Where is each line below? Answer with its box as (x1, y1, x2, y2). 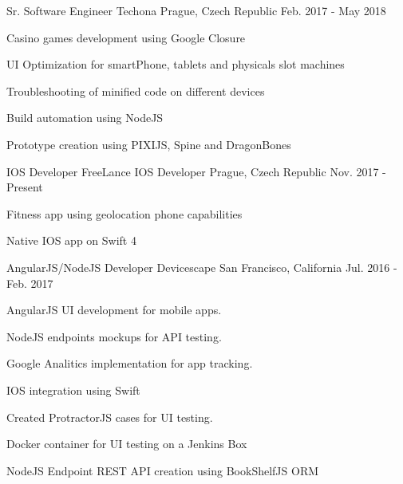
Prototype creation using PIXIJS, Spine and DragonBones (6, 136, 291, 152)
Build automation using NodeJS (6, 109, 164, 126)
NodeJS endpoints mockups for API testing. (6, 328, 222, 344)
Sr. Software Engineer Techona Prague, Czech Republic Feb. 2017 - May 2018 (6, 2, 386, 18)
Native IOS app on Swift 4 (6, 232, 136, 249)
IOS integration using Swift (6, 381, 140, 398)
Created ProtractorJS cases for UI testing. (6, 408, 213, 425)
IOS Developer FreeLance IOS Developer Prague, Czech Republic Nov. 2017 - (6, 163, 386, 179)
